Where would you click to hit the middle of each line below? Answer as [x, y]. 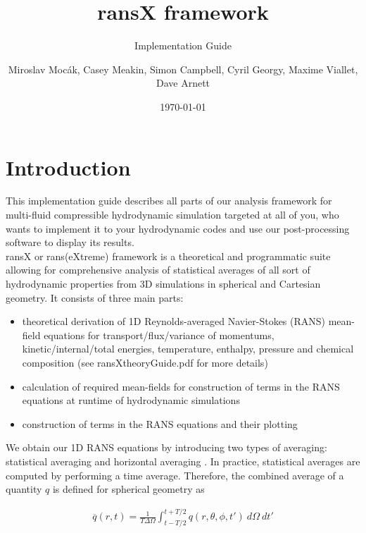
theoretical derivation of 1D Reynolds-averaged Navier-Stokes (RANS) [174, 321]
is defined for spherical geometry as [128, 489]
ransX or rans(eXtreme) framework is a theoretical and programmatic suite [168, 256]
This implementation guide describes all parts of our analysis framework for [169, 201]
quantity [24, 489]
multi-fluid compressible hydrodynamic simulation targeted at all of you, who [172, 215]
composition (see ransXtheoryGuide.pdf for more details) [145, 362]
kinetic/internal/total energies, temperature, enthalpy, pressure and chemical [188, 349]
